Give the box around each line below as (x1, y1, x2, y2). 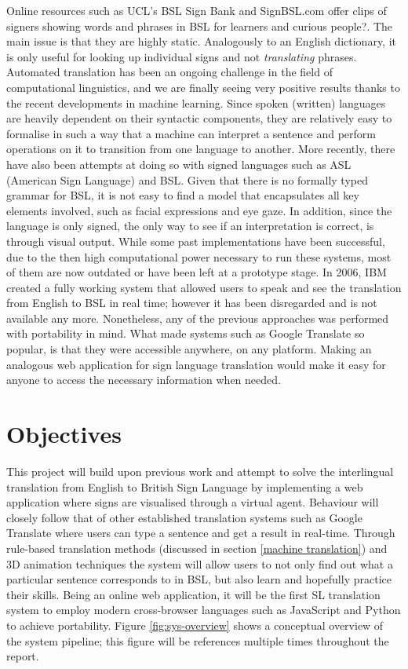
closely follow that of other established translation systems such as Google (6, 509, 362, 525)
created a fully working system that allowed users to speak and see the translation (6, 279, 402, 295)
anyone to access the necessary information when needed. (6, 371, 281, 388)
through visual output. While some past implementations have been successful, (6, 232, 385, 249)
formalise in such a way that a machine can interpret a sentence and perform (6, 125, 376, 141)
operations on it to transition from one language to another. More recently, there (6, 141, 395, 157)
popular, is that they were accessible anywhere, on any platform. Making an (6, 341, 372, 357)
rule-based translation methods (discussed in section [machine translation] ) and (6, 539, 388, 556)
